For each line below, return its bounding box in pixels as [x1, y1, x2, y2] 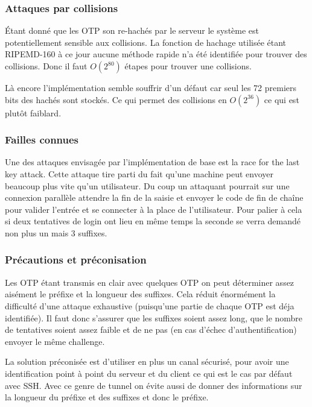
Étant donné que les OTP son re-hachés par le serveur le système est [5, 24, 259, 37]
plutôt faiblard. [5, 106, 62, 119]
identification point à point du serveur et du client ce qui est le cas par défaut [5, 367, 293, 379]
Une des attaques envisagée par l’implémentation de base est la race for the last [5, 156, 300, 168]
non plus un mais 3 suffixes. [5, 226, 107, 239]
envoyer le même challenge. [5, 335, 105, 347]
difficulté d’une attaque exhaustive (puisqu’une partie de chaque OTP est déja [5, 299, 294, 312]
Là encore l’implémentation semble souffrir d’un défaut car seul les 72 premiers [5, 81, 296, 93]
